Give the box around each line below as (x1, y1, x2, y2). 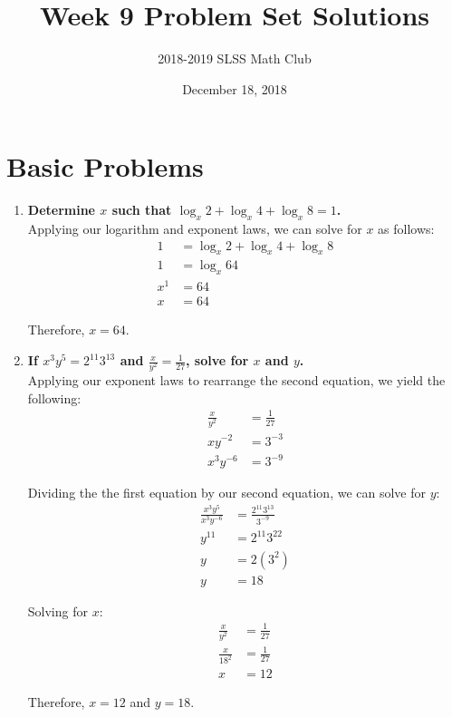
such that (111, 200, 172, 219)
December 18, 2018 (182, 79, 287, 98)
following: (27, 388, 82, 407)
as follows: (378, 219, 435, 238)
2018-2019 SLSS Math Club (158, 49, 312, 68)
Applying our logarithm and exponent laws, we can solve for (27, 219, 362, 238)
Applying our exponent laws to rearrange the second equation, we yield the (27, 371, 446, 390)
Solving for (27, 601, 88, 620)
